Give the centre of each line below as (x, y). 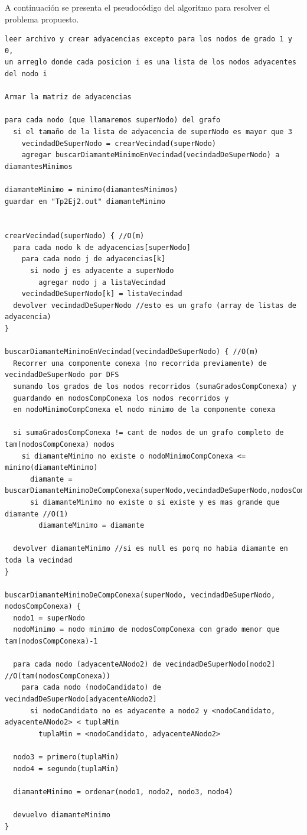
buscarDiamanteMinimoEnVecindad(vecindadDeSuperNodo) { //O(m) (132, 352)
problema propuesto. (42, 19)
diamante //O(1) (37, 514)
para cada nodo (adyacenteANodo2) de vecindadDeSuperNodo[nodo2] (144, 665)
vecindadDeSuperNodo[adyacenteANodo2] (81, 699)
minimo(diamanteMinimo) (51, 468)
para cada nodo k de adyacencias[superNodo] (102, 247)
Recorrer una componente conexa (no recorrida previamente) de (140, 363)
